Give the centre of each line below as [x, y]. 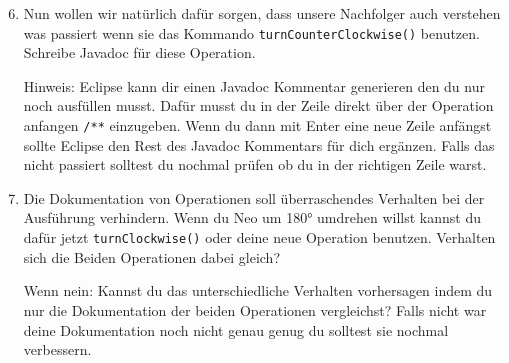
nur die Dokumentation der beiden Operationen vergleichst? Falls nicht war [255, 309]
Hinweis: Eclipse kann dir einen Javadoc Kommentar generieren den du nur [254, 85]
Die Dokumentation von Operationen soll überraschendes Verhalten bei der [254, 197]
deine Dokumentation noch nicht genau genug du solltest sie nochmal [236, 329]
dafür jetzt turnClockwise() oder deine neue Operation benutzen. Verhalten [259, 237]
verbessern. [57, 349]
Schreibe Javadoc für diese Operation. [139, 52]
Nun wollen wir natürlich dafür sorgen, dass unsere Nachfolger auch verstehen [262, 13]
